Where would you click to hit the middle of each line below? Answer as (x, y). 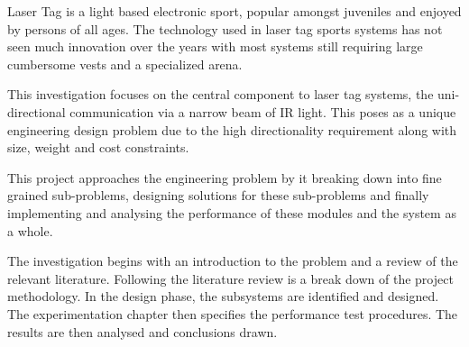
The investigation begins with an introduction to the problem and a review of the (233, 261)
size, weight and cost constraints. (98, 147)
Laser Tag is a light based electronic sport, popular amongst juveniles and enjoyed (234, 11)
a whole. (30, 230)
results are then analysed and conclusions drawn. (143, 331)
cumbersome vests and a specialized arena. (125, 64)
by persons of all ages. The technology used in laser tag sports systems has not (225, 28)
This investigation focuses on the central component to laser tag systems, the (221, 94)
